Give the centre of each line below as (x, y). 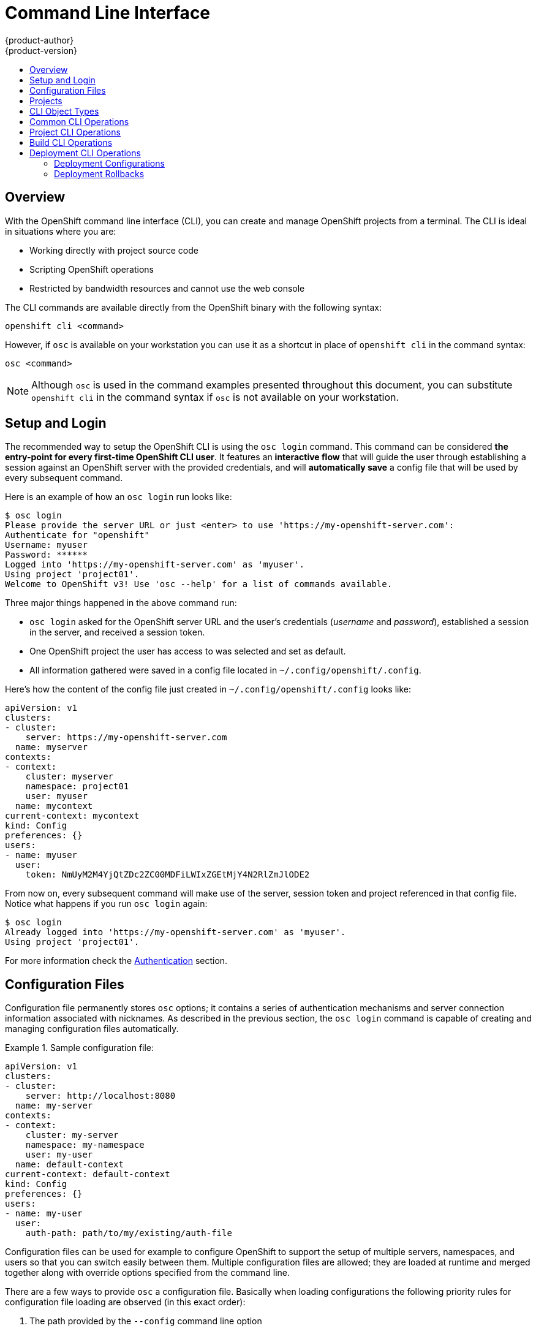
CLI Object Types (64, 111)
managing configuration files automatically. (92, 1029)
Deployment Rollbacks (99, 173)
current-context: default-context (88, 1174)
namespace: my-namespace (85, 1145)
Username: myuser (46, 545)
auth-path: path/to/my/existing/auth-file (129, 1233)
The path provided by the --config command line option (146, 1321)
